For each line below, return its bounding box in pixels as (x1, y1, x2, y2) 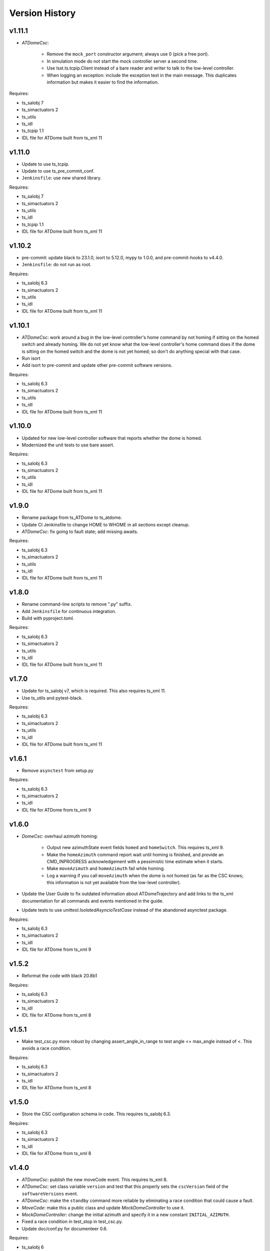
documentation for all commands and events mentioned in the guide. (21, 898, 163, 904)
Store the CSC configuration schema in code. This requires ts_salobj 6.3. (21, 1111, 171, 1117)
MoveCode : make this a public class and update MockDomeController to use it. (21, 1204, 185, 1210)
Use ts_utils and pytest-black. (21, 695, 83, 701)
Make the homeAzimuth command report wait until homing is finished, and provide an (46, 851, 224, 858)
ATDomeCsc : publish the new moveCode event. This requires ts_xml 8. (21, 1176, 168, 1183)
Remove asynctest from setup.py (21, 767, 93, 773)
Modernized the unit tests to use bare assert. (21, 442, 114, 448)
